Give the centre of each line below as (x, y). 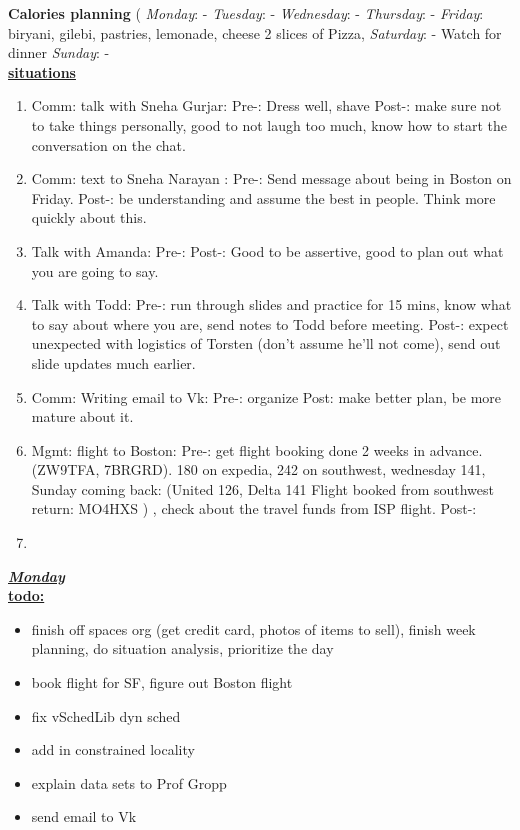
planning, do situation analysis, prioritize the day (182, 648)
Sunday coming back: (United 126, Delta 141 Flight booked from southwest (263, 488)
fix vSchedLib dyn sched (106, 715)
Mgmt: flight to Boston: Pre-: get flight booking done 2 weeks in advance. (257, 449)
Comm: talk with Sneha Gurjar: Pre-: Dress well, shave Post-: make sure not (266, 105)
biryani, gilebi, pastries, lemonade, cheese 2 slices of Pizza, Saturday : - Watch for (255, 32)
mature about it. (82, 416)
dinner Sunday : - (59, 52)
